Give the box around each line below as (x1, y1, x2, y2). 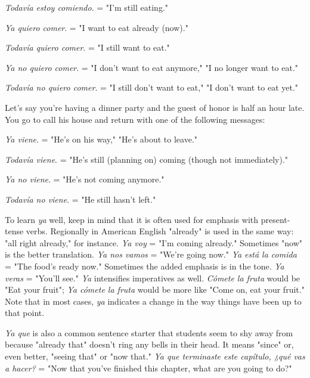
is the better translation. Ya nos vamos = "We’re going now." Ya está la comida (5, 248, 297, 261)
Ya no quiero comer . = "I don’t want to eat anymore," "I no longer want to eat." (5, 61, 299, 73)
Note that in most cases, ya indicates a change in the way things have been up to (5, 295, 302, 307)
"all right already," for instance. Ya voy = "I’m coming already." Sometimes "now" (5, 236, 303, 249)
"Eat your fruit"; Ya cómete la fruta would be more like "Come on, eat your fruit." (5, 283, 305, 296)
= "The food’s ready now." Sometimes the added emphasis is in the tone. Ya (5, 259, 284, 272)
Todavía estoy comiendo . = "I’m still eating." (5, 1, 169, 13)
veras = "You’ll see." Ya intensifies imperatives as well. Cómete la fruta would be (5, 271, 300, 284)
